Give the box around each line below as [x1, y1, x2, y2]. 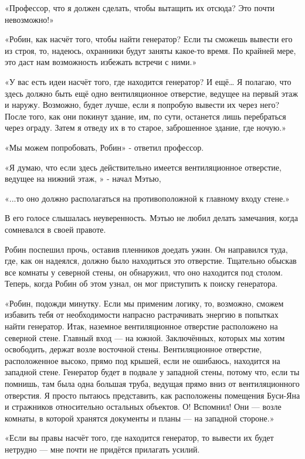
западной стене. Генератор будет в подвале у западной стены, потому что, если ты [5, 366, 300, 378]
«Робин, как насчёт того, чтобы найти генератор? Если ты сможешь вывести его [5, 33, 293, 45]
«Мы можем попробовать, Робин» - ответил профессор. [5, 141, 204, 153]
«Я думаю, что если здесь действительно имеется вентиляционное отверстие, [5, 161, 282, 173]
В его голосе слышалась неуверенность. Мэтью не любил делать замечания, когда [5, 212, 298, 224]
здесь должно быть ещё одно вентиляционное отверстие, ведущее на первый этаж [5, 87, 298, 99]
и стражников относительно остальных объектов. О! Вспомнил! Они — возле [5, 400, 282, 413]
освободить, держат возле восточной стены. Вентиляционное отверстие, [5, 343, 262, 355]
